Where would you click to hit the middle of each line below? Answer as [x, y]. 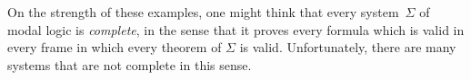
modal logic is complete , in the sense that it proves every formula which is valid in [236, 29]
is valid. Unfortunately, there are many [348, 47]
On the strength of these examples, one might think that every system [203, 12]
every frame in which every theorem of [115, 47]
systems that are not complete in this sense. [130, 64]
